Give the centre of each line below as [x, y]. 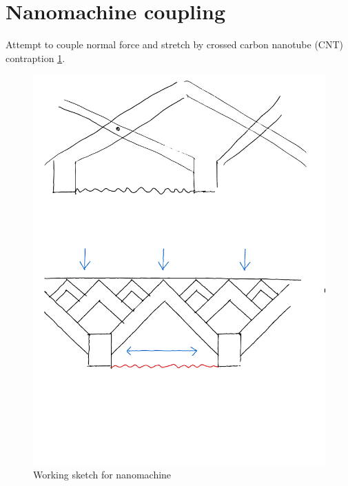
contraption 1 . [35, 58]
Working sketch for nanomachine [102, 474]
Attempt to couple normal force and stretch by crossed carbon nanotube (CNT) [175, 44]
